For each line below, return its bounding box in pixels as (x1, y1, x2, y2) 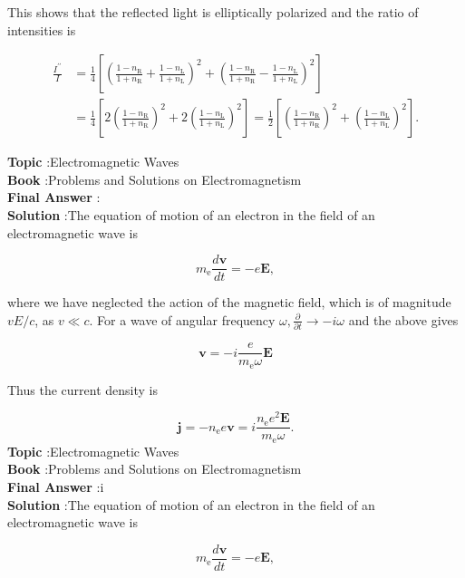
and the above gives (348, 310, 459, 329)
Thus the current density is (7, 380, 158, 399)
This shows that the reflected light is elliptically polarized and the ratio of (7, 3, 419, 21)
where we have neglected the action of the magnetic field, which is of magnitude (7, 293, 451, 312)
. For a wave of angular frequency (89, 310, 276, 329)
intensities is (7, 20, 76, 39)
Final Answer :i (7, 477, 104, 496)
